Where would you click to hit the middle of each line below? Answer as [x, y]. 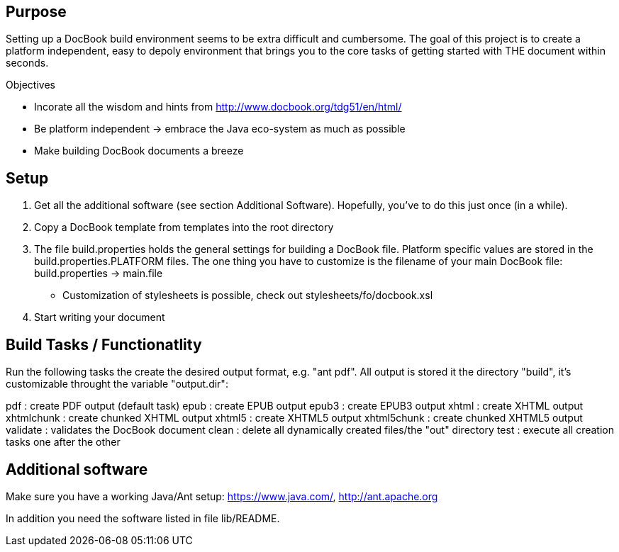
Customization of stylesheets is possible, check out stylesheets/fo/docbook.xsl [248, 295]
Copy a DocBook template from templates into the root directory [184, 227]
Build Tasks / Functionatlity [104, 344]
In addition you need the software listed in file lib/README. [143, 518]
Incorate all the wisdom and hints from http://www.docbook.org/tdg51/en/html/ [218, 107]
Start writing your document [100, 317]
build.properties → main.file [99, 274]
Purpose [36, 12]
